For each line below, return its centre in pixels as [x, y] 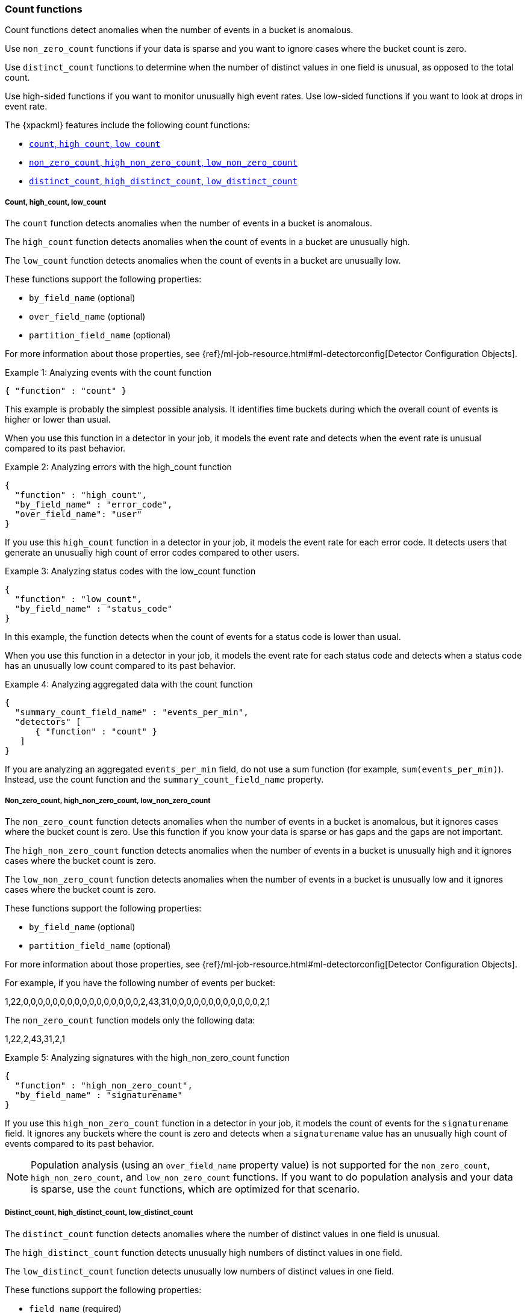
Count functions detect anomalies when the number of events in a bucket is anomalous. [179, 30]
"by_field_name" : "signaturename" [99, 1095]
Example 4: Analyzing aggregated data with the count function [129, 684]
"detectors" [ [48, 722]
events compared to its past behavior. [80, 1143]
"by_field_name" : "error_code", [94, 505]
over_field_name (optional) [87, 317]
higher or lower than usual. [58, 420]
